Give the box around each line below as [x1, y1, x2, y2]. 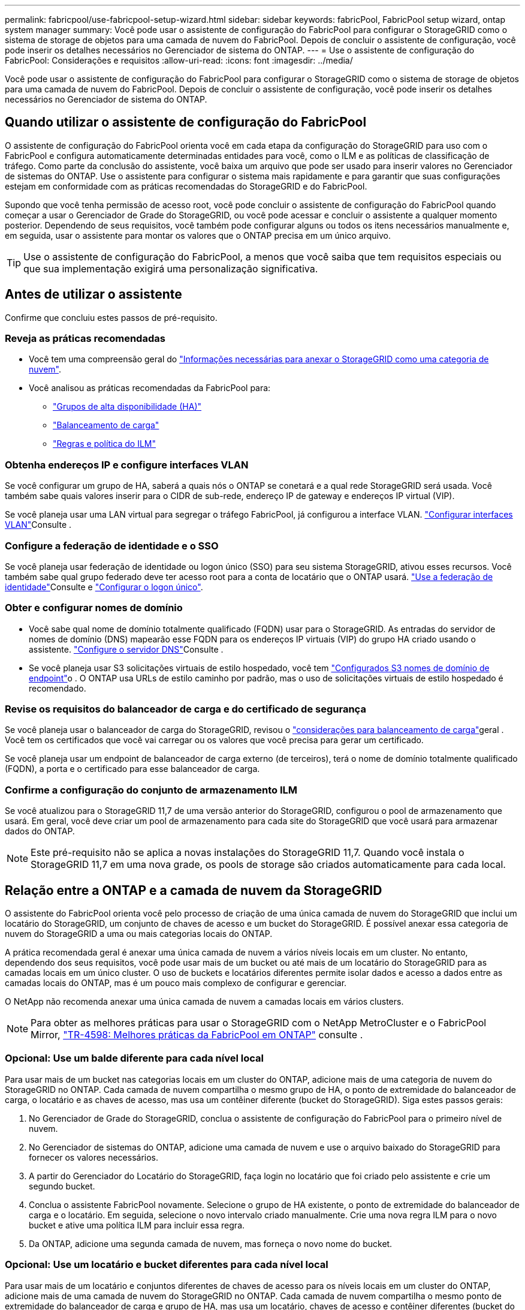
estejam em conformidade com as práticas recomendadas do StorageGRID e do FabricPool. [5, 181, 367, 191]
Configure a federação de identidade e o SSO [5, 539, 219, 552]
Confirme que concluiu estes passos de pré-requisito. [5, 312, 218, 323]
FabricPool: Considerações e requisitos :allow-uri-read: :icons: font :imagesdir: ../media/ [5, 55, 353, 65]
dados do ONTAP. [5, 826, 75, 837]
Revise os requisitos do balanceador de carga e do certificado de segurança [5, 703, 366, 716]
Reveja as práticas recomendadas [5, 332, 165, 345]
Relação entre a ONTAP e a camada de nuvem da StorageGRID [5, 882, 382, 898]
